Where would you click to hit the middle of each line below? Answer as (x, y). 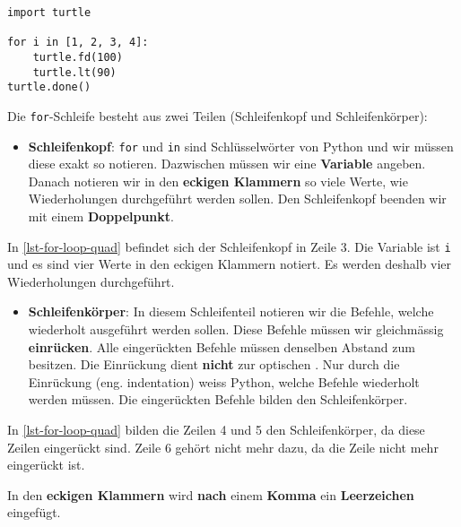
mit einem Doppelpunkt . (101, 216)
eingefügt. (34, 512)
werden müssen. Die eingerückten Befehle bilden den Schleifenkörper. (218, 399)
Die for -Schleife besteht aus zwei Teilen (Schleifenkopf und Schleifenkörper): (217, 115)
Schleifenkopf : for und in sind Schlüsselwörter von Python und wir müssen (241, 146)
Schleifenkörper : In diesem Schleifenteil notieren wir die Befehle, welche (231, 311)
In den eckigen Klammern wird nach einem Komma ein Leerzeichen (211, 494)
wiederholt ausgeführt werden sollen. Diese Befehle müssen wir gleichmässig (236, 329)
